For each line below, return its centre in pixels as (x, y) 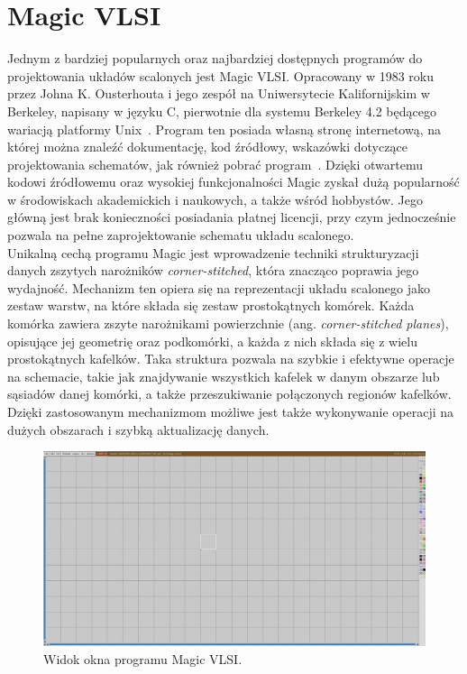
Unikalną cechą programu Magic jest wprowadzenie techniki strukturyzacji (213, 252)
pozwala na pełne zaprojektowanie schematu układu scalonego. (181, 235)
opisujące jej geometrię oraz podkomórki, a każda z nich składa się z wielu (212, 341)
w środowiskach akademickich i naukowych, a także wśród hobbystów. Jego (215, 199)
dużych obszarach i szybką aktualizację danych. (138, 429)
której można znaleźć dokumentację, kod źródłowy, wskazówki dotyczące (207, 147)
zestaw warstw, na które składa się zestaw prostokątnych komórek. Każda (211, 305)
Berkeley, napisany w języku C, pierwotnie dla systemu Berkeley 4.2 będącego (222, 111)
